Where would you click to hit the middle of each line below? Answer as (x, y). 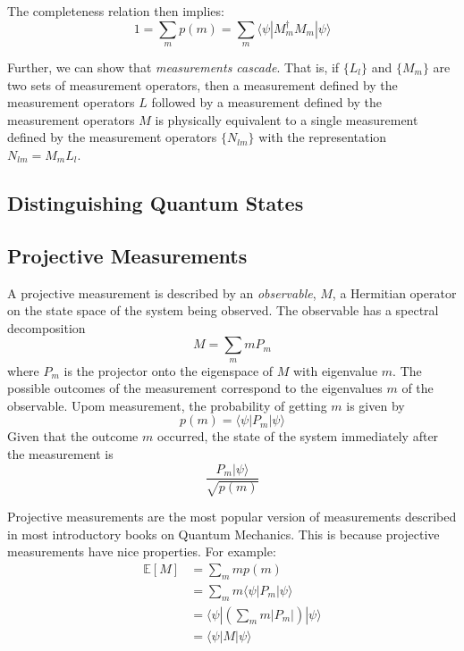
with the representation (323, 137)
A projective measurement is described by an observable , (162, 292)
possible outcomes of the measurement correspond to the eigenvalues (195, 388)
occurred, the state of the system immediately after (298, 436)
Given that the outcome (73, 436)
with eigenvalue (336, 370)
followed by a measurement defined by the (267, 102)
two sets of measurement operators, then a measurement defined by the (202, 84)
